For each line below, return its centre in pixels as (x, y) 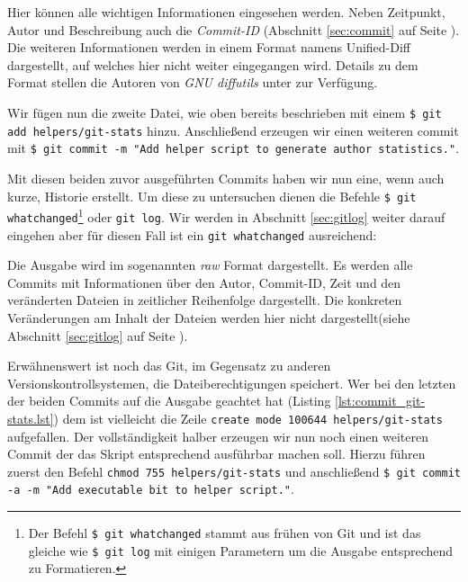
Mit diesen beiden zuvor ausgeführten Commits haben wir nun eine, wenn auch (226, 178)
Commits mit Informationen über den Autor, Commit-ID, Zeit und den (204, 282)
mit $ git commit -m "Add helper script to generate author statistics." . (234, 148)
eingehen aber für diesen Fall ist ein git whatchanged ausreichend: (192, 234)
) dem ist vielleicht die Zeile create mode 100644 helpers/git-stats (248, 418)
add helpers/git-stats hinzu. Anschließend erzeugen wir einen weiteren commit (233, 130)
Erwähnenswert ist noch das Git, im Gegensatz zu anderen (169, 366)
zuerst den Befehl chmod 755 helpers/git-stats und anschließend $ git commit (234, 471)
